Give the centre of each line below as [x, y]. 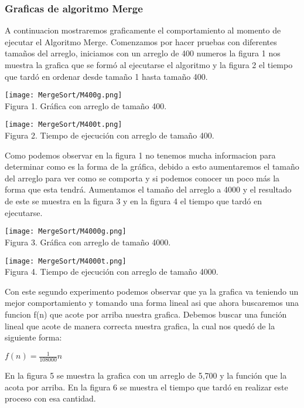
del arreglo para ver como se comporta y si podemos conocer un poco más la [142, 178]
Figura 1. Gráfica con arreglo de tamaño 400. [86, 105]
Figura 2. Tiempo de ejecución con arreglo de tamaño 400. [110, 135]
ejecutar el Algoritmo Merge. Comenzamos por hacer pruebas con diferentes [141, 41]
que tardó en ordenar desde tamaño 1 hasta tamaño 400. [106, 76]
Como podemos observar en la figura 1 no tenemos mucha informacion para [140, 155]
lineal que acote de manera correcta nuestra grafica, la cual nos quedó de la [140, 326]
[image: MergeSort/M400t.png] [64, 125]
